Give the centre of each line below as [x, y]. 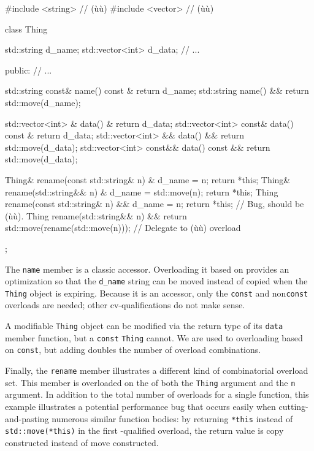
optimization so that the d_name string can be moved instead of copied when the [156, 281]
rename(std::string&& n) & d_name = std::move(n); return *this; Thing [142, 191]
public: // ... [29, 70]
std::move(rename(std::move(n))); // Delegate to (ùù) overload [123, 228]
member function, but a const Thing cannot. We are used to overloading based [154, 337]
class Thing [26, 28]
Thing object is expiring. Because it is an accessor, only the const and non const [157, 293]
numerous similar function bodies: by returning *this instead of [172, 418]
